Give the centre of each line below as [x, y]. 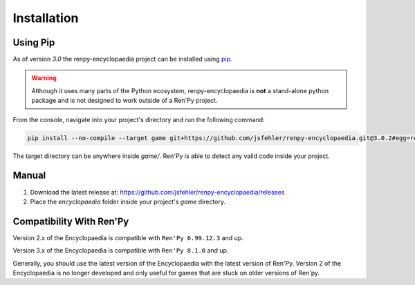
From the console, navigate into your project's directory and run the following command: [139, 119]
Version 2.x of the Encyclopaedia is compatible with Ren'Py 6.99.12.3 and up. [128, 237]
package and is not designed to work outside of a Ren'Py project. [124, 101]
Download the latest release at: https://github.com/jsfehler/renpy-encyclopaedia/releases [157, 192]
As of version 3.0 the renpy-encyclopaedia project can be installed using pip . [122, 59]
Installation [46, 18]
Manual [29, 176]
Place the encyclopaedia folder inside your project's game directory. [128, 202]
